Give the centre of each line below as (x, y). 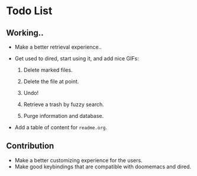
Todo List (29, 11)
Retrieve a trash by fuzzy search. (64, 104)
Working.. (25, 33)
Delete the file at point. (51, 81)
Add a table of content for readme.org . (61, 127)
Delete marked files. (48, 70)
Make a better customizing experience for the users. (79, 160)
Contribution (30, 146)
